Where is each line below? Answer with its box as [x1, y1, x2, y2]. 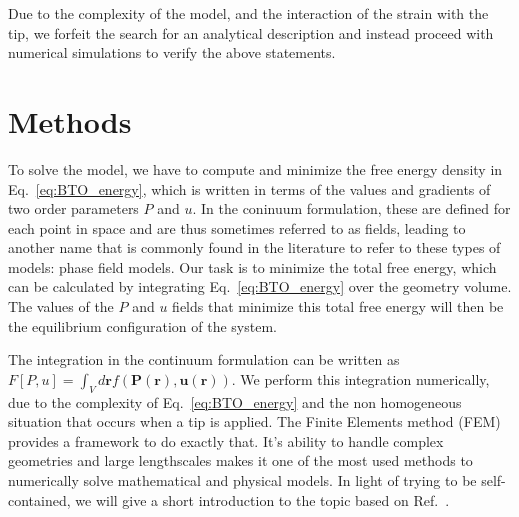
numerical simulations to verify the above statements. [8, 42, 336, 63]
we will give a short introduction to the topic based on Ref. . [75, 489, 450, 510]
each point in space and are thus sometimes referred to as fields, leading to [8, 217, 466, 238]
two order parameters [8, 198, 139, 219]
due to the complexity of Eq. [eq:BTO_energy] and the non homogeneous [8, 391, 462, 412]
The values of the [8, 296, 114, 317]
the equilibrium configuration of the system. [8, 315, 277, 336]
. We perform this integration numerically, [231, 368, 490, 389]
